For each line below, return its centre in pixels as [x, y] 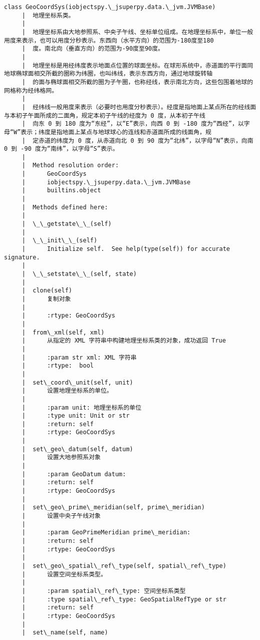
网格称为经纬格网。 [31, 90]
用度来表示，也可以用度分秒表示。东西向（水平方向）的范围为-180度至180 [109, 40]
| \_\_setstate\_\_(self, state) [79, 274]
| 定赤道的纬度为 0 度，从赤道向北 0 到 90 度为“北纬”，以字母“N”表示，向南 [138, 140]
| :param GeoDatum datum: [74, 474]
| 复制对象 [46, 299]
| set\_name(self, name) [65, 633]
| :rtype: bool [58, 366]
